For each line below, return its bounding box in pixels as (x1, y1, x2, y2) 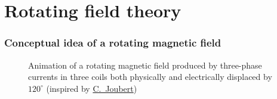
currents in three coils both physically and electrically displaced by (28, 70, 272, 83)
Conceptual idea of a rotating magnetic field (4, 35, 221, 50)
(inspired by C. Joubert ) (46, 82, 137, 94)
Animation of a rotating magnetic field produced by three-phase (28, 58, 262, 71)
